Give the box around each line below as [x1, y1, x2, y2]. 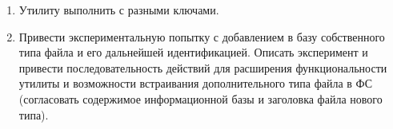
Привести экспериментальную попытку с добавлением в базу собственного [18, 28, 385, 45]
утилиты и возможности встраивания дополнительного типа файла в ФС [18, 75, 372, 92]
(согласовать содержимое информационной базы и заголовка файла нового [18, 90, 383, 107]
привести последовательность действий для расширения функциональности [18, 59, 387, 76]
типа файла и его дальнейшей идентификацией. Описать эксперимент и [18, 44, 368, 61]
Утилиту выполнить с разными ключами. [18, 2, 219, 18]
